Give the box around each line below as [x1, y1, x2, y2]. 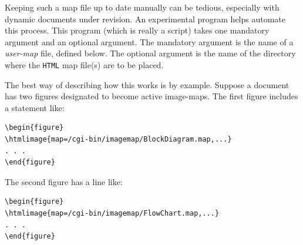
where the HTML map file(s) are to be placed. [5, 58, 164, 71]
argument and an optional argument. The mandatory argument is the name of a [5, 35, 294, 48]
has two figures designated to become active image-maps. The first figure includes [5, 90, 298, 102]
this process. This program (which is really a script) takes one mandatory [5, 24, 270, 36]
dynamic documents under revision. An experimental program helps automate [5, 12, 286, 25]
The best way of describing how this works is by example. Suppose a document [5, 78, 289, 90]
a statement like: [5, 101, 65, 113]
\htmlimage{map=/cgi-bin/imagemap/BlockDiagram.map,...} [5, 135, 232, 143]
